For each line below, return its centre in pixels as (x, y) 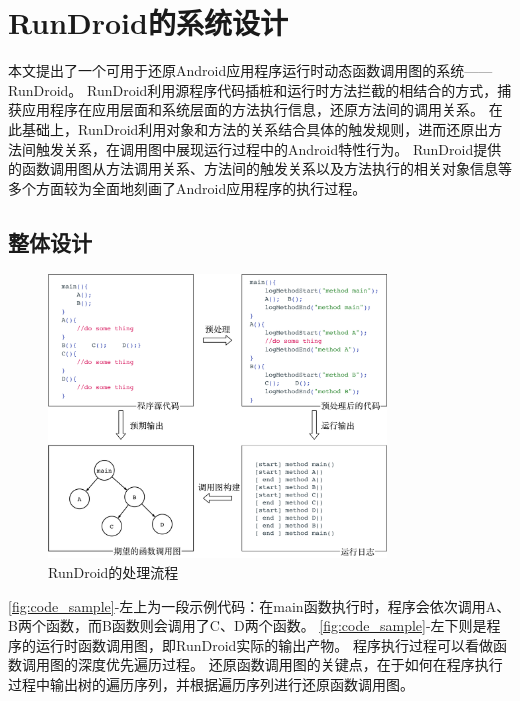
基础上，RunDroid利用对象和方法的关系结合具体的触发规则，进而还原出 (255, 128)
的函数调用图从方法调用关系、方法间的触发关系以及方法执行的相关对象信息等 (260, 168)
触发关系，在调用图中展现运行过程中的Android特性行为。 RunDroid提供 (268, 148)
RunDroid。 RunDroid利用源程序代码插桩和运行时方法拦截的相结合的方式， (253, 89)
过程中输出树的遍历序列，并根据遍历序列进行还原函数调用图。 (211, 683)
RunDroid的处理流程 (113, 571)
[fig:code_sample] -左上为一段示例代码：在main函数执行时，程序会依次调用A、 (259, 605)
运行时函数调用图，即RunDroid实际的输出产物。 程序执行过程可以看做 (264, 644)
